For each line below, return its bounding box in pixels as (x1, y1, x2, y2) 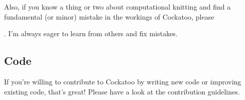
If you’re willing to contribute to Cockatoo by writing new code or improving (4, 76, 241, 86)
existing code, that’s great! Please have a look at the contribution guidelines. (4, 86, 240, 96)
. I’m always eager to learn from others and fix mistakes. (4, 28, 178, 39)
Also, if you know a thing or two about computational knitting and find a (4, 2, 231, 12)
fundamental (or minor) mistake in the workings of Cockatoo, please (4, 11, 214, 22)
